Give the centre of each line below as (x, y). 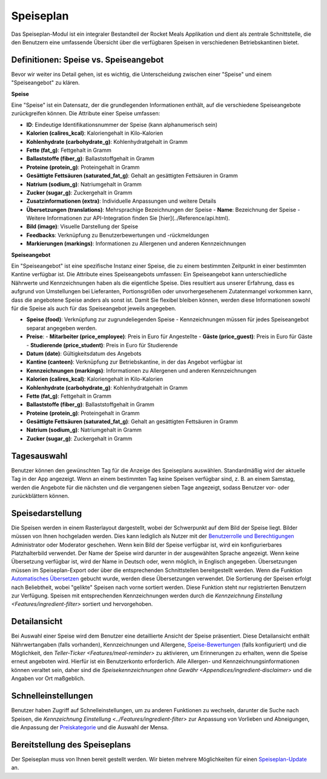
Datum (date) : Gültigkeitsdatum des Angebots (84, 353)
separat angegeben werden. (61, 328)
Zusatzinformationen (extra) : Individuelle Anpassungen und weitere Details (121, 201)
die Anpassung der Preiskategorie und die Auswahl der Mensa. (90, 727)
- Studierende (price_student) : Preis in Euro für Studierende (102, 345)
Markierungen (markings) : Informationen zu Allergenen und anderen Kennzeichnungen (136, 243)
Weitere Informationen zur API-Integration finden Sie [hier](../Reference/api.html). (128, 218)
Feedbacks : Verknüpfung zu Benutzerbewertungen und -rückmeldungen (117, 235)
